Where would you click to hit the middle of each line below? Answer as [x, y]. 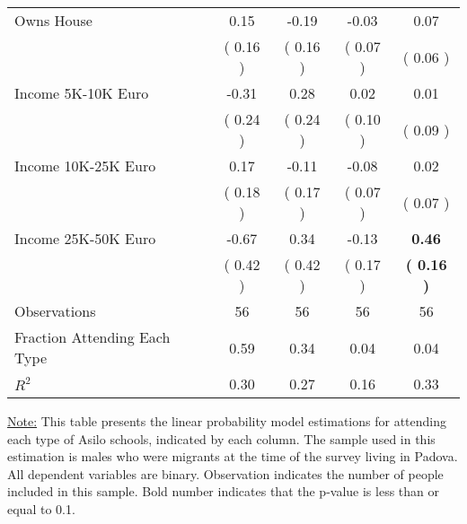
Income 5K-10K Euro [82, 93]
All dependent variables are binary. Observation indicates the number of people [225, 473]
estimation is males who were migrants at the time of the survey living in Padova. [233, 456]
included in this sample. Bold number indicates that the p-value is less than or [224, 491]
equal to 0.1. [41, 508]
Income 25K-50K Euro [85, 238]
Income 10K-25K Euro [85, 166]
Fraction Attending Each [93, 337]
